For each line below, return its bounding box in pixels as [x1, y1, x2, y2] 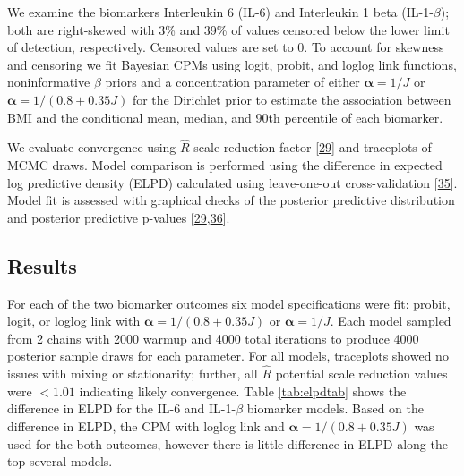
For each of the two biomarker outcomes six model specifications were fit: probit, [7, 293, 451, 312]
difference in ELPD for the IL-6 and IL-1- [7, 399, 236, 418]
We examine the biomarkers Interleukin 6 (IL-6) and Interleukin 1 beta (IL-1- [7, 3, 434, 21]
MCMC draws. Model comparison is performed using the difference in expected [7, 155, 443, 174]
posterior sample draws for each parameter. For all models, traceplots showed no [7, 346, 449, 365]
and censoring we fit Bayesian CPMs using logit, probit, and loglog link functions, [7, 55, 457, 73]
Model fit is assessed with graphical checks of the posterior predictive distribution [7, 191, 455, 209]
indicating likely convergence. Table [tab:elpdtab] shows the [79, 381, 407, 400]
